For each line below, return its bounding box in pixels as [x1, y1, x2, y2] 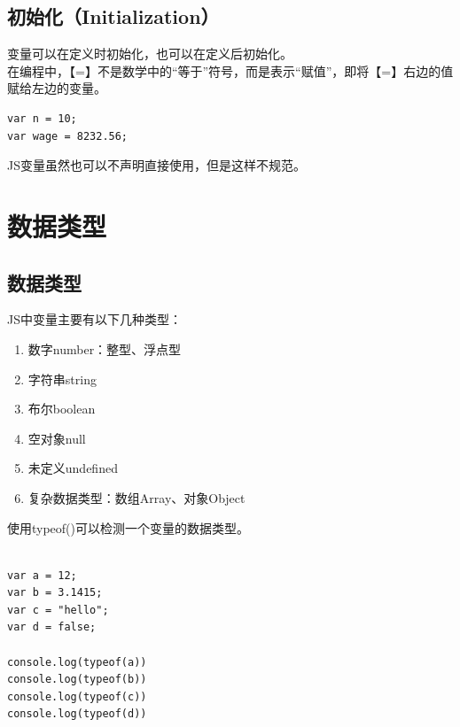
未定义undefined [27, 459, 118, 477]
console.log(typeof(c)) [7, 690, 147, 703]
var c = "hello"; [7, 603, 109, 616]
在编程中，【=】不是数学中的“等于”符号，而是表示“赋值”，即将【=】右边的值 [7, 61, 454, 80]
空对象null [27, 429, 86, 447]
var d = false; [7, 621, 97, 634]
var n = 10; [7, 112, 77, 125]
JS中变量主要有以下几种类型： [7, 310, 182, 329]
